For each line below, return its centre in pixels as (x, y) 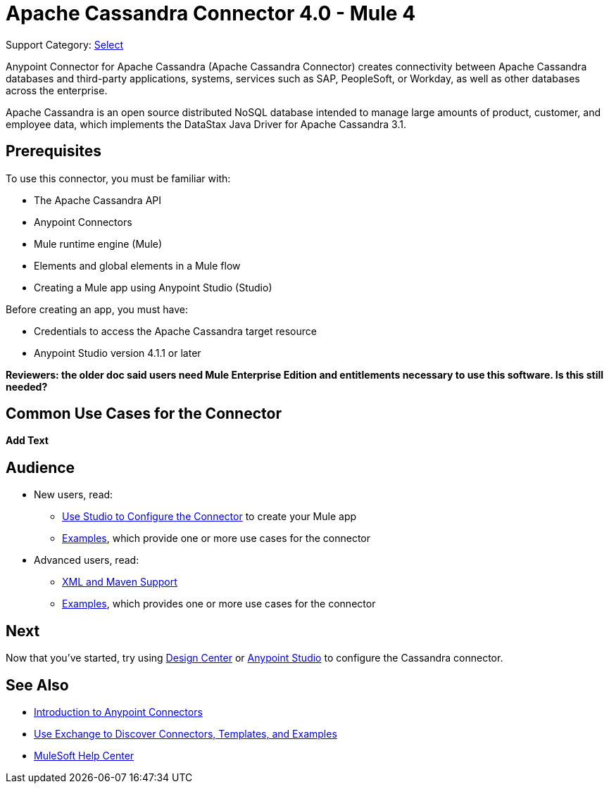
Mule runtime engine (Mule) (98, 244)
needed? (27, 386)
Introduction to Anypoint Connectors (118, 712)
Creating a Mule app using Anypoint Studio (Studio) (153, 287)
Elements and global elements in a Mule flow (137, 265)
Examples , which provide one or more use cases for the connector (216, 538)
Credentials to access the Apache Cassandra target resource (175, 331)
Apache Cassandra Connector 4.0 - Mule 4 (211, 13)
